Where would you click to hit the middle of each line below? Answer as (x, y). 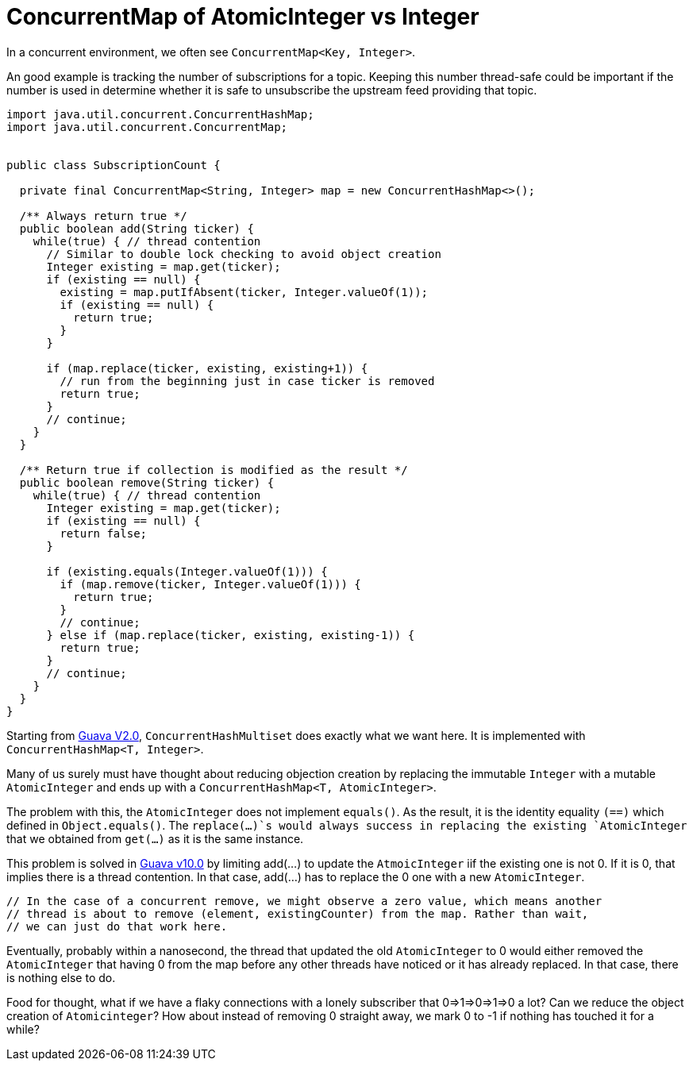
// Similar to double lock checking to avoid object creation (244, 254)
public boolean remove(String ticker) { (147, 482)
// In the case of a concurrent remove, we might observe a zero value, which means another (304, 901)
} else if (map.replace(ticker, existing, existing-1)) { (231, 635)
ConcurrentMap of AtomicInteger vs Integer (243, 17)
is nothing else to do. (61, 977)
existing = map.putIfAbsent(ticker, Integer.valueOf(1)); (244, 292)
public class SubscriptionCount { (114, 165)
